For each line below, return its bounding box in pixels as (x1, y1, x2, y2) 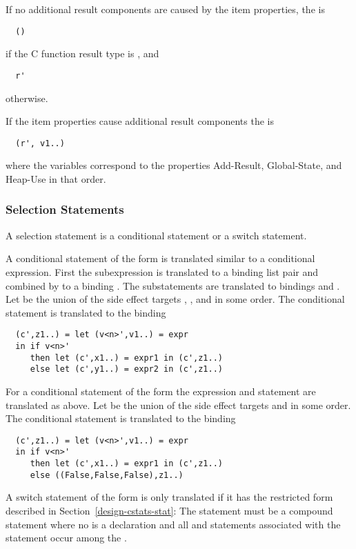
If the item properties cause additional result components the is (6, 114, 274, 128)
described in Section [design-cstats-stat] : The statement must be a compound (6, 503, 333, 517)
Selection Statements (6, 201, 124, 218)
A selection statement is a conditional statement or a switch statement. (6, 228, 307, 242)
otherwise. (6, 90, 48, 105)
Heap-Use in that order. (6, 171, 106, 186)
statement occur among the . (6, 530, 127, 545)
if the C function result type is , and (6, 46, 159, 61)
